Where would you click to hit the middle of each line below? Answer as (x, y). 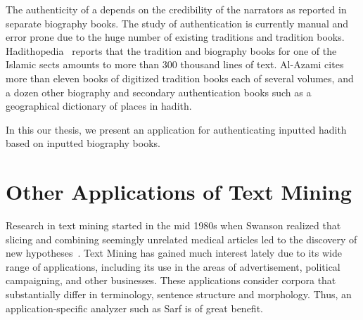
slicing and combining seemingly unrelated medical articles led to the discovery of (181, 239)
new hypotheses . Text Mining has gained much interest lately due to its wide (174, 253)
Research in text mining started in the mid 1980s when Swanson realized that (173, 225)
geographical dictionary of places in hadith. (99, 106)
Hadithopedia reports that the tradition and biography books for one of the (171, 50)
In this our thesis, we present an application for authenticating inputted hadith (176, 129)
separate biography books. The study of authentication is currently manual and (177, 23)
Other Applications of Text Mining (179, 192)
